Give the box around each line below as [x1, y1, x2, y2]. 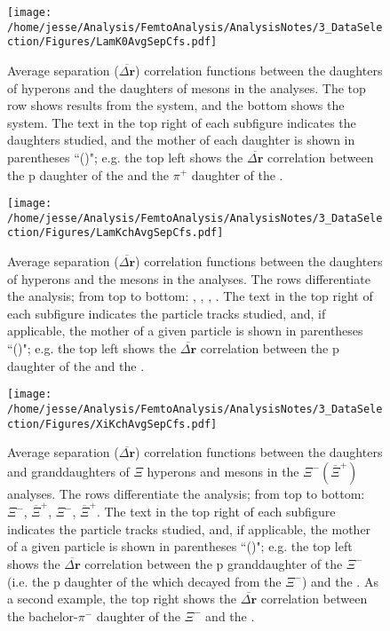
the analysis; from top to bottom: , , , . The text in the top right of [7, 287, 373, 305]
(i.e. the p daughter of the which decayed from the [7, 572, 282, 590]
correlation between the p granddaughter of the [84, 554, 343, 572]
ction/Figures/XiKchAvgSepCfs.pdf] [7, 417, 218, 430]
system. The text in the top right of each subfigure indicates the [7, 113, 356, 131]
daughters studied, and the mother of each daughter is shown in [7, 130, 355, 149]
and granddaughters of [7, 461, 130, 480]
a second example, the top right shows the [7, 589, 237, 608]
